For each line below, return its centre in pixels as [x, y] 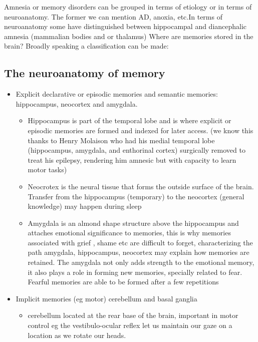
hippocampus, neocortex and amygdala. [77, 103]
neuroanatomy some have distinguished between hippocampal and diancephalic [125, 26]
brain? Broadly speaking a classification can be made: [86, 46]
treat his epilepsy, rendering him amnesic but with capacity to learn [132, 159]
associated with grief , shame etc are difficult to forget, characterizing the [140, 242]
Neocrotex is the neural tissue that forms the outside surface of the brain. [141, 186]
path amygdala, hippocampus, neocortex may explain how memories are [139, 252]
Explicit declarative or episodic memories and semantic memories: [117, 94]
